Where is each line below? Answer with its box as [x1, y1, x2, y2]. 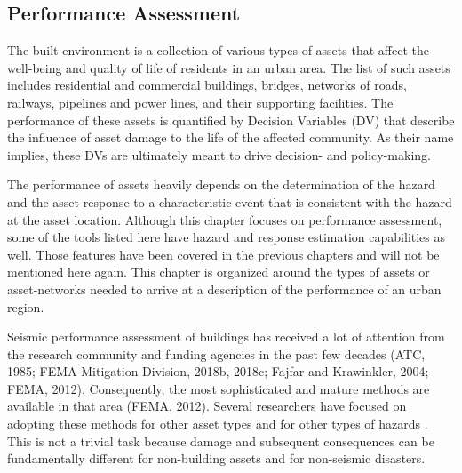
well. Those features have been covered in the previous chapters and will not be [7, 245, 440, 263]
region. [7, 297, 44, 316]
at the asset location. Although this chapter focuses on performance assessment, [7, 210, 442, 228]
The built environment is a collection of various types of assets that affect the [7, 41, 429, 60]
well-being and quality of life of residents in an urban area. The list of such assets [7, 58, 450, 76]
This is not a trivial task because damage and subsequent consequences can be [7, 431, 434, 450]
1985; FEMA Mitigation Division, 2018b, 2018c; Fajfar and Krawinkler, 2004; [7, 362, 429, 381]
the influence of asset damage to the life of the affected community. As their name [7, 128, 454, 147]
